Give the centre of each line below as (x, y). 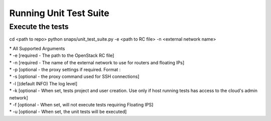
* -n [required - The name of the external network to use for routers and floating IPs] (97, 62)
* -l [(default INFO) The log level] (43, 83)
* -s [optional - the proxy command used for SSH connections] (74, 77)
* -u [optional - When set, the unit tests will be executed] (68, 112)
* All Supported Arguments (37, 48)
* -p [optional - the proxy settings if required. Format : (65, 69)
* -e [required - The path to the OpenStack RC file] (62, 56)
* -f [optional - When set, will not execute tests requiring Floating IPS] (81, 104)
